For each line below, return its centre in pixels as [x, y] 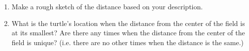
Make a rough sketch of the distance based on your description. [107, 6]
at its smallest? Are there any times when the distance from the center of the [128, 33]
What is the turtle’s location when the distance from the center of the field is [128, 23]
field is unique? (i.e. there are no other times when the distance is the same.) [128, 42]
